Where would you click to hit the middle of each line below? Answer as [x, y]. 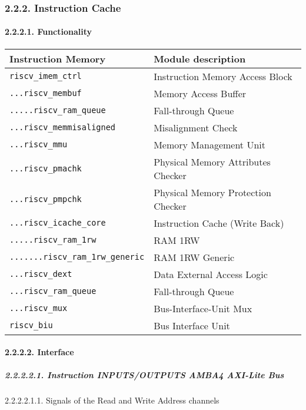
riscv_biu [31, 325]
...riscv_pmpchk [46, 199]
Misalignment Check [196, 127]
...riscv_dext [41, 274]
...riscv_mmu [39, 145]
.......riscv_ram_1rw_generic [77, 257]
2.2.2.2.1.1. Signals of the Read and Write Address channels [112, 400]
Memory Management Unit [209, 144]
